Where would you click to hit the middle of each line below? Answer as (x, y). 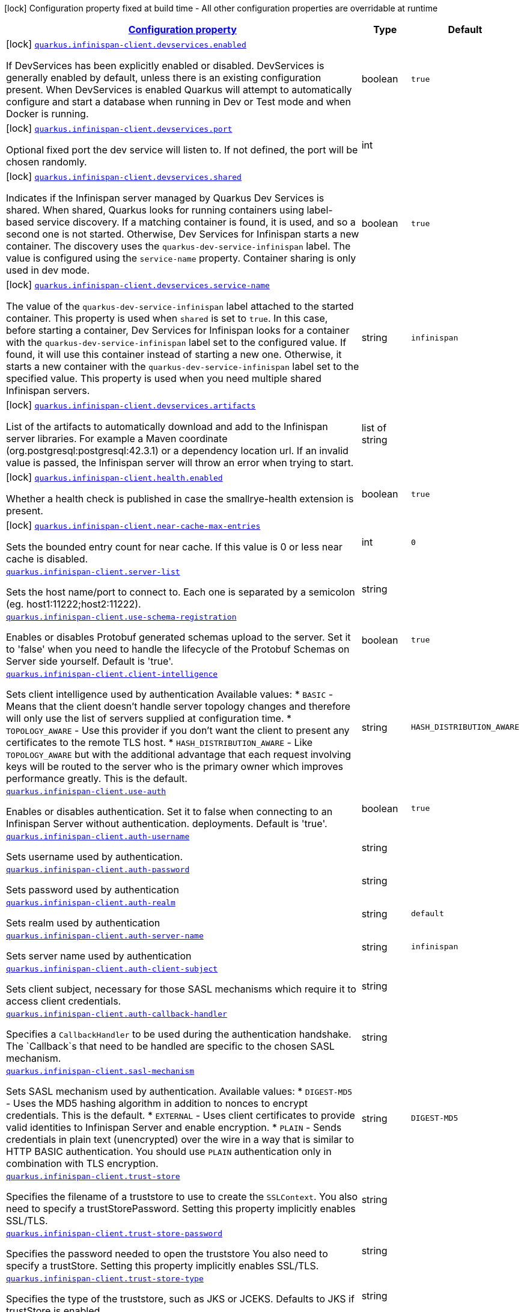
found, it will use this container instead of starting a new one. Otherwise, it (174, 354)
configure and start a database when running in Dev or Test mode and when (178, 102)
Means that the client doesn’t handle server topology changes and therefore (178, 706)
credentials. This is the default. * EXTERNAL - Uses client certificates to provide (181, 1115)
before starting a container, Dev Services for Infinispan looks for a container (178, 330)
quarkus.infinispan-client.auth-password (98, 870)
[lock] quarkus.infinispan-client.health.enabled (114, 477)
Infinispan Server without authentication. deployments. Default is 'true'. (167, 824)
